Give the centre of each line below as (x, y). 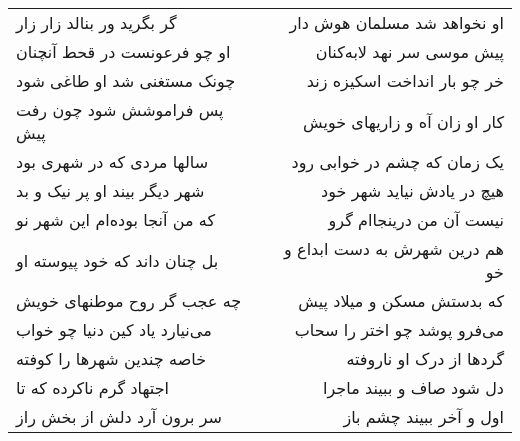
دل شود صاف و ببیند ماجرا (413, 387)
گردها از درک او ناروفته (425, 358)
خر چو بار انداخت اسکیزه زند (405, 80)
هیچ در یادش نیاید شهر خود (412, 190)
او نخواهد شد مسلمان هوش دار (396, 22)
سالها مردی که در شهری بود (112, 161)
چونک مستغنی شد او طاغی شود (126, 80)
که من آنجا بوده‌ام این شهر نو (115, 219)
